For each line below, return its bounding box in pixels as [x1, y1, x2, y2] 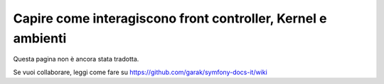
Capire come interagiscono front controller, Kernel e [13, 11, 327, 26]
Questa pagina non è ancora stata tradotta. [13, 55, 139, 64]
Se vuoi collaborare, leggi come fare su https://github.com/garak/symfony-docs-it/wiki [13, 68, 268, 76]
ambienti [13, 30, 67, 46]
